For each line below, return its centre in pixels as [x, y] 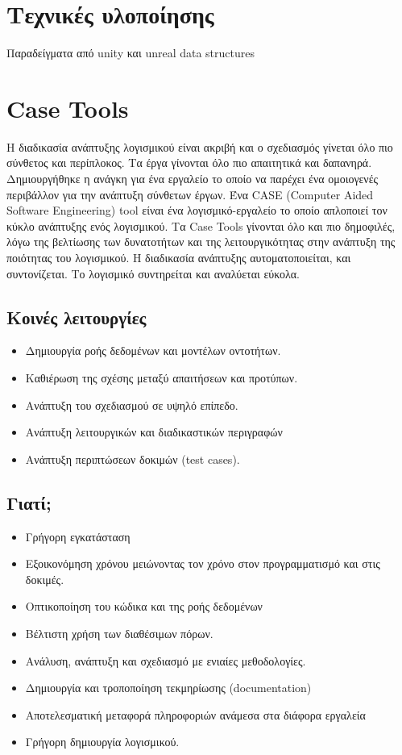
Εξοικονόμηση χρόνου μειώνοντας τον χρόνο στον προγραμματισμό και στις [203, 563]
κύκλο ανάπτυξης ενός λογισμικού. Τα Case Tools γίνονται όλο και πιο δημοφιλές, [201, 225]
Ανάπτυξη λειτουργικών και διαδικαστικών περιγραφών [154, 432]
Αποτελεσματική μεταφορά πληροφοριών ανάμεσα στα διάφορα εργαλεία [195, 714]
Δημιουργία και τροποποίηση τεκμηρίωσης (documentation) [168, 688]
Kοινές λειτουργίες [77, 317]
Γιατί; [29, 502]
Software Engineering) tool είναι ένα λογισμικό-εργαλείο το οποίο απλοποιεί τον [197, 210]
